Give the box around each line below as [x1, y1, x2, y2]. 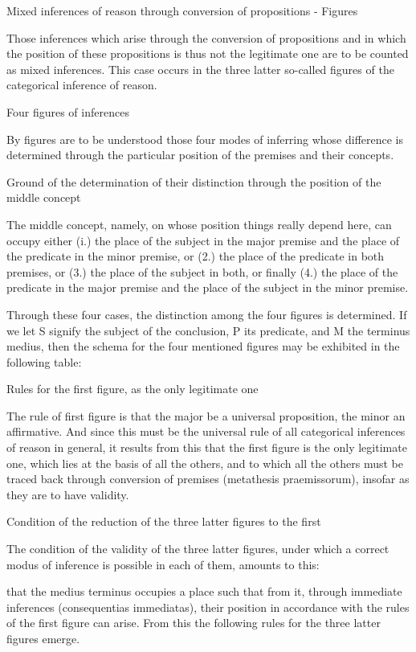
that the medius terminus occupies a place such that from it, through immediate [6, 583, 402, 600]
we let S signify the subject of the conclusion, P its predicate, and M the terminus [6, 322, 410, 338]
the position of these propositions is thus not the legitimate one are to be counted [6, 45, 409, 62]
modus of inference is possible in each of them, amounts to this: [6, 556, 320, 572]
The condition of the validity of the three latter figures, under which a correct [6, 540, 389, 557]
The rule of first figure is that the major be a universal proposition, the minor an [6, 407, 406, 424]
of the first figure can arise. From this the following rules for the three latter [6, 614, 381, 631]
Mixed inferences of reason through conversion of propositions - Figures [6, 2, 358, 18]
